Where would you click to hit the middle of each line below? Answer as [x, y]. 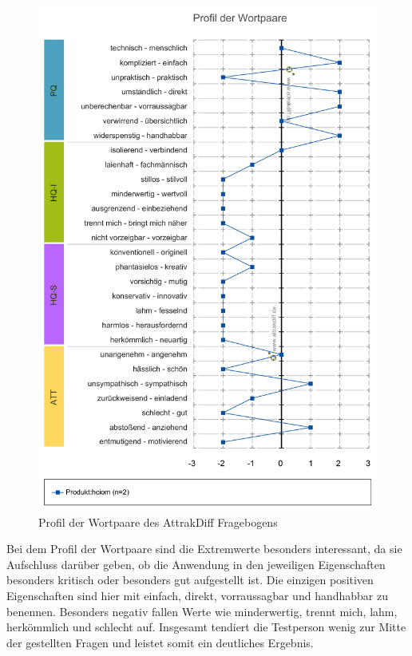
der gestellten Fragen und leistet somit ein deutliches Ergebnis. [160, 642]
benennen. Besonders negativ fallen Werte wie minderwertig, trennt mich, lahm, [202, 611]
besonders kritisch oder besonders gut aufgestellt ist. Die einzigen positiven [190, 580]
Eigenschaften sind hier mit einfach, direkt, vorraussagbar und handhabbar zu [197, 595]
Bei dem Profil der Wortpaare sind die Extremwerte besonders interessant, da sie [204, 549]
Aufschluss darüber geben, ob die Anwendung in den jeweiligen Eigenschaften [196, 564]
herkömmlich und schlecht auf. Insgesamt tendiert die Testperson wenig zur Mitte [206, 627]
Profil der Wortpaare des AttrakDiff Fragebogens [158, 522]
